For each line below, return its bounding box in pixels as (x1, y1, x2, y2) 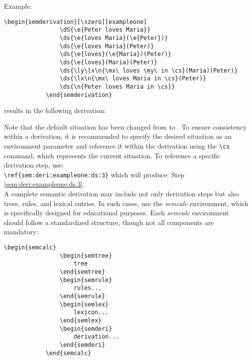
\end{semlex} (59, 317, 102, 324)
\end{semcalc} (45, 349, 91, 357)
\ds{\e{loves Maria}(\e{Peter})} (59, 34, 168, 41)
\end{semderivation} (45, 91, 112, 98)
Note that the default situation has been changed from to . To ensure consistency (4, 121, 247, 132)
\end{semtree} (59, 268, 105, 275)
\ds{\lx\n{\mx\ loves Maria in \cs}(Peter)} (59, 75, 207, 82)
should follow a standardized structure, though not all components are (4, 217, 214, 227)
